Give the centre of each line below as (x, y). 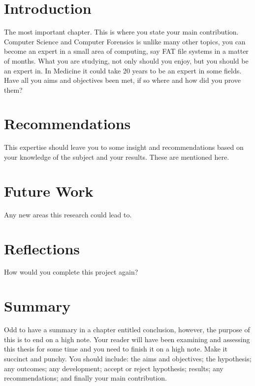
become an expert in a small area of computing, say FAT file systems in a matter (126, 51)
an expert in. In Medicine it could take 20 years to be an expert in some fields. (123, 70)
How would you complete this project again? (71, 272)
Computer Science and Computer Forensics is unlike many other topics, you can (125, 41)
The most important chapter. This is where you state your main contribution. (121, 32)
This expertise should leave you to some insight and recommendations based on (124, 147)
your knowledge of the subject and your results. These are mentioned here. (117, 157)
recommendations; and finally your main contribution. (85, 378)
